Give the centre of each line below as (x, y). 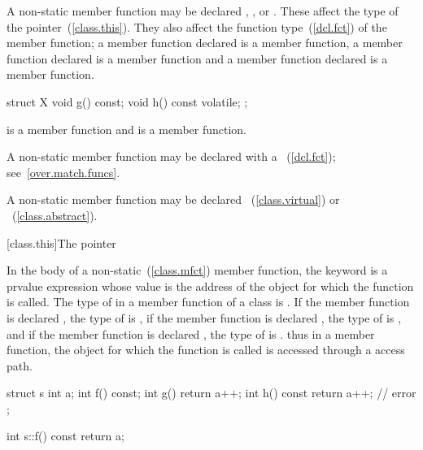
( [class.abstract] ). (55, 215)
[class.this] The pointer (61, 242)
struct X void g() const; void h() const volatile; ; (127, 101)
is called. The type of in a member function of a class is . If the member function (208, 302)
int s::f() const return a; (65, 436)
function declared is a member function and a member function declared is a (197, 58)
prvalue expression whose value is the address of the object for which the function (210, 286)
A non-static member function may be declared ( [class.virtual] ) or (173, 199)
